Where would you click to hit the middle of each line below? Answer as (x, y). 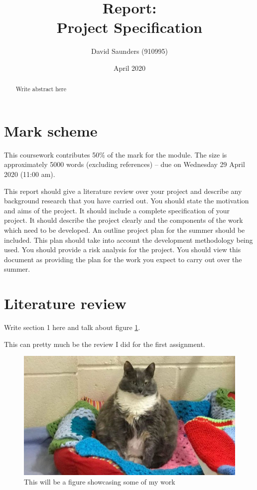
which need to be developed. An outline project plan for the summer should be (125, 230)
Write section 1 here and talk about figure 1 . (72, 327)
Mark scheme (51, 130)
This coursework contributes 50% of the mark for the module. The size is (116, 154)
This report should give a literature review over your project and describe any (123, 191)
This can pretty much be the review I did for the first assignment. (105, 344)
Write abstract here (41, 89)
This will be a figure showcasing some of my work (100, 482)
